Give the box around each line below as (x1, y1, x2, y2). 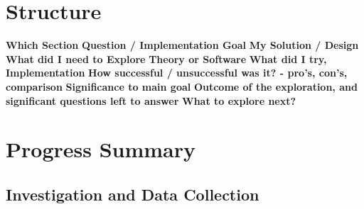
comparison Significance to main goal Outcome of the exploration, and (6, 79, 358, 94)
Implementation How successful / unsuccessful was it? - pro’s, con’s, (6, 65, 348, 80)
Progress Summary (6, 135, 196, 164)
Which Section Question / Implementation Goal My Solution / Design (6, 38, 359, 52)
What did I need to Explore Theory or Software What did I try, (6, 51, 327, 66)
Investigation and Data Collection (6, 183, 259, 205)
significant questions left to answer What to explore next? (6, 93, 296, 108)
